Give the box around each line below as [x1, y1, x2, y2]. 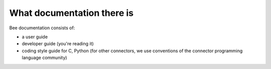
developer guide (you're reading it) [22, 41, 94, 47]
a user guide [22, 34, 48, 40]
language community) [22, 55, 67, 61]
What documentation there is [9, 7, 134, 18]
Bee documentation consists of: [9, 25, 75, 31]
